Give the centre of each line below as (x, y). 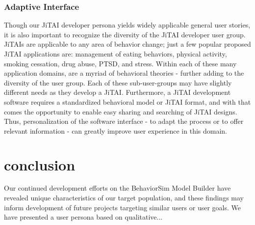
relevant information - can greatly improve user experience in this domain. (116, 130)
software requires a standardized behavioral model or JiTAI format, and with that (127, 101)
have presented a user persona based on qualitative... (83, 217)
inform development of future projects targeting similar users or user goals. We (122, 207)
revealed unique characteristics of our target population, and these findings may (124, 198)
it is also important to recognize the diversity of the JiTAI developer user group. (125, 34)
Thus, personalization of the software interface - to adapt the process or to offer (124, 121)
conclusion (40, 164)
